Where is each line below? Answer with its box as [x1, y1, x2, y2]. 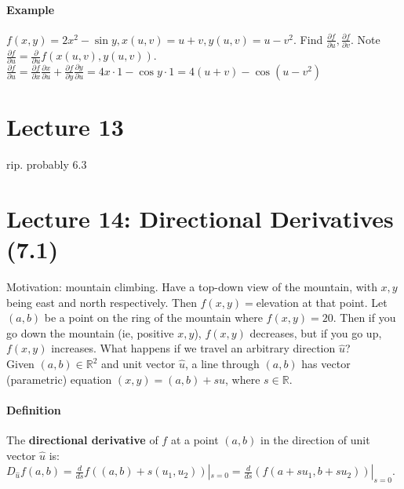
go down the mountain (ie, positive [6, 324, 174, 341]
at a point [170, 432, 219, 448]
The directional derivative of [6, 432, 158, 448]
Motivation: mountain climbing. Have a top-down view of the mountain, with [6, 279, 377, 295]
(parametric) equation [6, 370, 112, 387]
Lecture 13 [6, 111, 124, 143]
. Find [293, 31, 323, 47]
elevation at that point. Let [256, 294, 388, 310]
